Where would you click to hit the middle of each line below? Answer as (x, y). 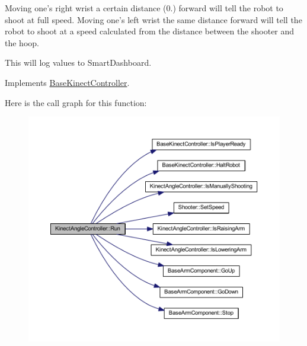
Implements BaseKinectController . (67, 82)
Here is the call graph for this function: (76, 102)
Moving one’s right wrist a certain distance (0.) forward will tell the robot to (144, 8)
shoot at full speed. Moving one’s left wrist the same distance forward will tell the (153, 19)
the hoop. (22, 42)
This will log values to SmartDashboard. (78, 63)
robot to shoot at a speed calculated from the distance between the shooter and (150, 31)
